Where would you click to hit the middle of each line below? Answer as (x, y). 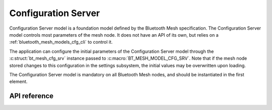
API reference (31, 96)
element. (18, 82)
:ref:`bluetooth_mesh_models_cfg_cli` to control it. (61, 42)
